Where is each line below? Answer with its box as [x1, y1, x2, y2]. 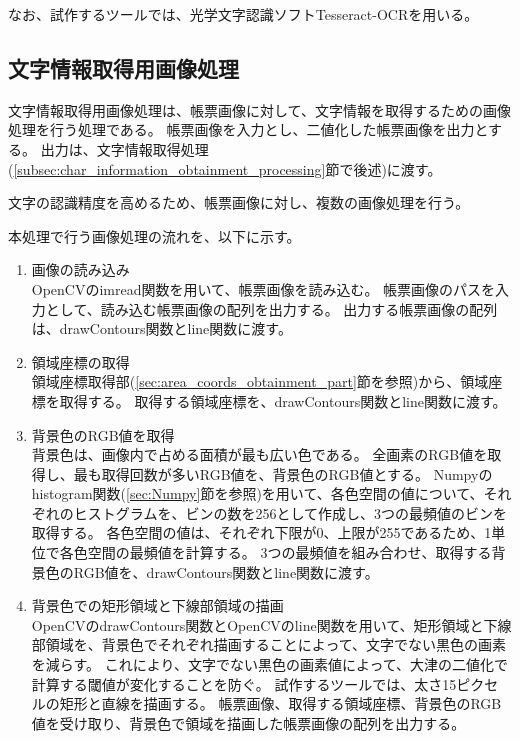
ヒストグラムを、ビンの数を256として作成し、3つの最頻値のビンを [73, 502, 507, 523]
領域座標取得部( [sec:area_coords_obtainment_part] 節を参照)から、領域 [31, 371, 489, 392]
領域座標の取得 [31, 351, 130, 372]
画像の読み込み [31, 259, 130, 280]
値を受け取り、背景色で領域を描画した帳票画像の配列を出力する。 [31, 712, 466, 733]
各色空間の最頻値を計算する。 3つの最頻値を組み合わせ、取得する [59, 542, 492, 563]
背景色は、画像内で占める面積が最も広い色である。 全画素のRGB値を [31, 444, 488, 465]
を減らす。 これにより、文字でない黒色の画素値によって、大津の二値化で [31, 654, 509, 675]
